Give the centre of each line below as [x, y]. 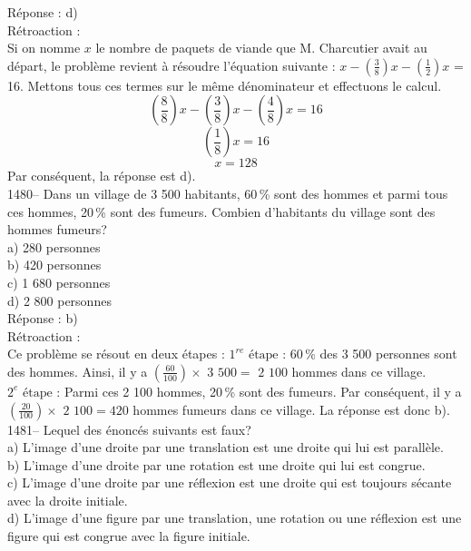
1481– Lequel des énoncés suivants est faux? [129, 429]
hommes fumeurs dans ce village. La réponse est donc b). [291, 409]
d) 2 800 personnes [59, 300]
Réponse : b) [43, 318]
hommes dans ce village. [359, 371]
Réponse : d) [43, 12]
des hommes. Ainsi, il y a [78, 371]
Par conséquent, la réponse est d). [102, 176]
